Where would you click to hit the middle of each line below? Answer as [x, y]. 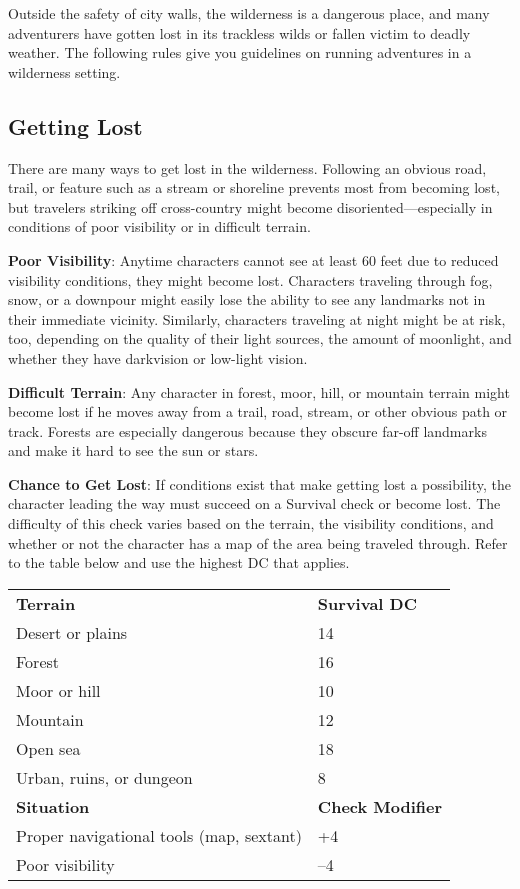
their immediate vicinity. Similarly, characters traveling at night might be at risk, [257, 318]
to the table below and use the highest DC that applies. [179, 562]
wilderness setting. [64, 71]
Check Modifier [380, 806]
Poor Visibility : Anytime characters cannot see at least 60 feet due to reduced [253, 259]
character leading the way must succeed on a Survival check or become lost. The [254, 503]
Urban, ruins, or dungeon [104, 777]
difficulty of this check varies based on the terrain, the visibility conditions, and [251, 523]
